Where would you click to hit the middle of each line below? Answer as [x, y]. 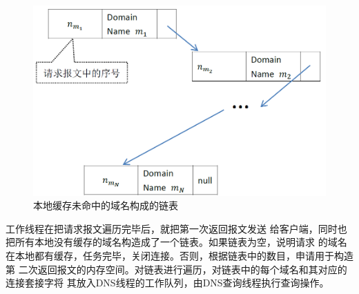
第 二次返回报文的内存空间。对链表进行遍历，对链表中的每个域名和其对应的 [176, 269]
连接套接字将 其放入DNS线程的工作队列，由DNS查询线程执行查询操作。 [167, 283]
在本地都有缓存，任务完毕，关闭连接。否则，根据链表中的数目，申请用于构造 [179, 255]
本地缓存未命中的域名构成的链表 [106, 205]
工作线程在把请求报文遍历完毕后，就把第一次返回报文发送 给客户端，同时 [172, 228]
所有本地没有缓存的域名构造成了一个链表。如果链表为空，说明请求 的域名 [181, 242]
